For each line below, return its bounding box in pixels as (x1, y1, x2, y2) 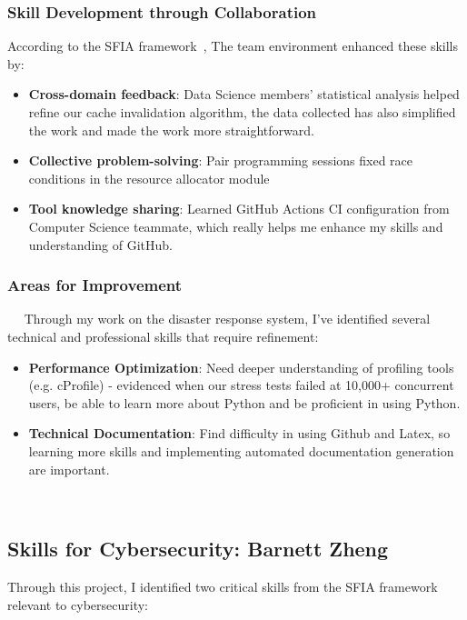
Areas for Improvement (7, 274, 183, 296)
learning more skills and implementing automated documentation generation (28, 441, 454, 460)
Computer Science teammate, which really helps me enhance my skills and (28, 216, 443, 235)
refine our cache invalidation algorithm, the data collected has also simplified (28, 103, 456, 121)
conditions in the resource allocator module (28, 168, 270, 187)
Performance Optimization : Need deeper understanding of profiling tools (28, 357, 454, 376)
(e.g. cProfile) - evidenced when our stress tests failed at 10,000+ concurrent (28, 375, 454, 395)
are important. (28, 459, 110, 478)
